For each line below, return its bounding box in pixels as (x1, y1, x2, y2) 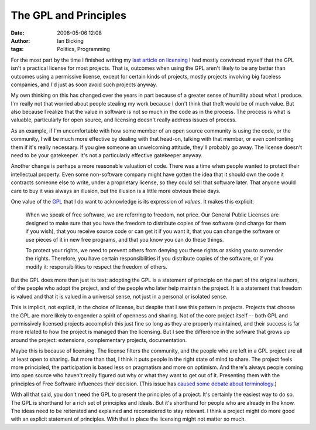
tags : (11, 46, 24, 53)
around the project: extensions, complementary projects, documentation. (11, 336, 187, 343)
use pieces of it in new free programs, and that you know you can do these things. (25, 236, 224, 243)
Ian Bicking (57, 37, 84, 44)
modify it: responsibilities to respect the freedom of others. (25, 263, 168, 270)
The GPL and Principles (11, 9, 127, 22)
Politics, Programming (57, 46, 111, 53)
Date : (11, 29, 25, 36)
